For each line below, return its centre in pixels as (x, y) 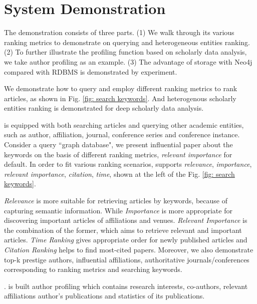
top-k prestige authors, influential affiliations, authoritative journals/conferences (127, 259)
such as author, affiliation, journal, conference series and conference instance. (122, 134)
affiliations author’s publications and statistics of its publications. (104, 296)
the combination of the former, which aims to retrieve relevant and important (123, 230)
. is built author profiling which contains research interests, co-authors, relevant (126, 286)
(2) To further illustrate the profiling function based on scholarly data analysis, (125, 52)
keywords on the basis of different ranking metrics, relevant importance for (118, 154)
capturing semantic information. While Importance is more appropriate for (118, 210)
